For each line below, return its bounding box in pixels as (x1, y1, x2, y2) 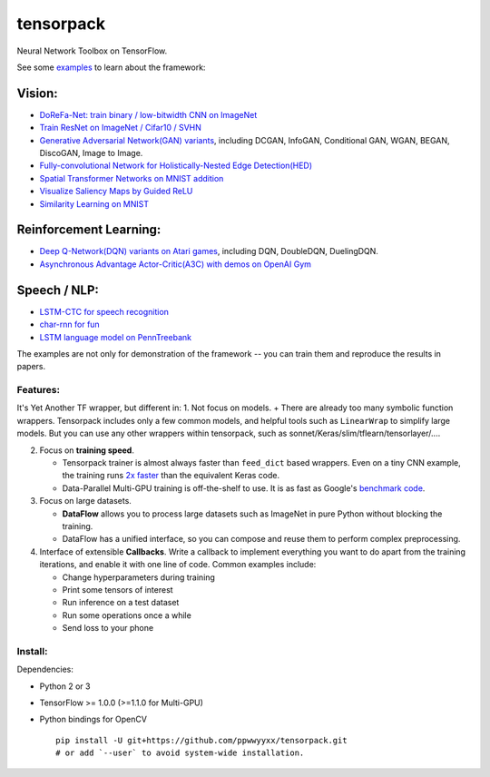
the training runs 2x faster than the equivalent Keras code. (62, 470, 280, 481)
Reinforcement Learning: (16, 222, 162, 238)
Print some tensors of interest (62, 584, 173, 595)
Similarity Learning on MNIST (39, 198, 150, 209)
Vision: (16, 85, 58, 101)
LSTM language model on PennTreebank (39, 331, 192, 342)
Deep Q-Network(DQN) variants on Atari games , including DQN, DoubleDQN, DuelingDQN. (39, 246, 378, 257)
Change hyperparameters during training (62, 572, 215, 583)
